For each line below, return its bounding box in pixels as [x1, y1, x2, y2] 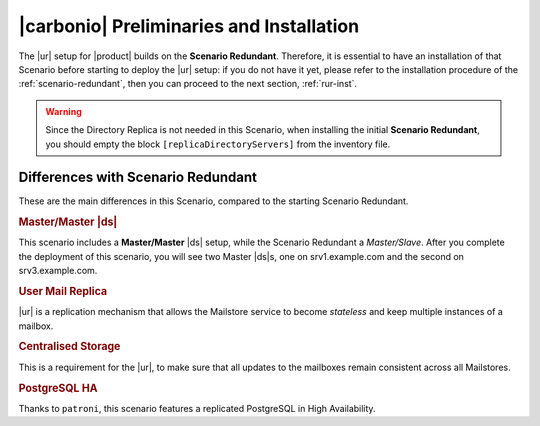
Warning [45, 105, 82, 117]
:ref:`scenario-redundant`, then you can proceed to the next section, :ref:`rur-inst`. [18, 78, 358, 90]
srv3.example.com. [18, 265, 98, 277]
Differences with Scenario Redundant [18, 169, 258, 186]
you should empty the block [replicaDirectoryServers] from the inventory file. [45, 138, 391, 150]
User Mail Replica [18, 285, 108, 299]
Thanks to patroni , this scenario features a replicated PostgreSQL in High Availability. [18, 402, 376, 414]
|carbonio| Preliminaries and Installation [18, 15, 360, 37]
